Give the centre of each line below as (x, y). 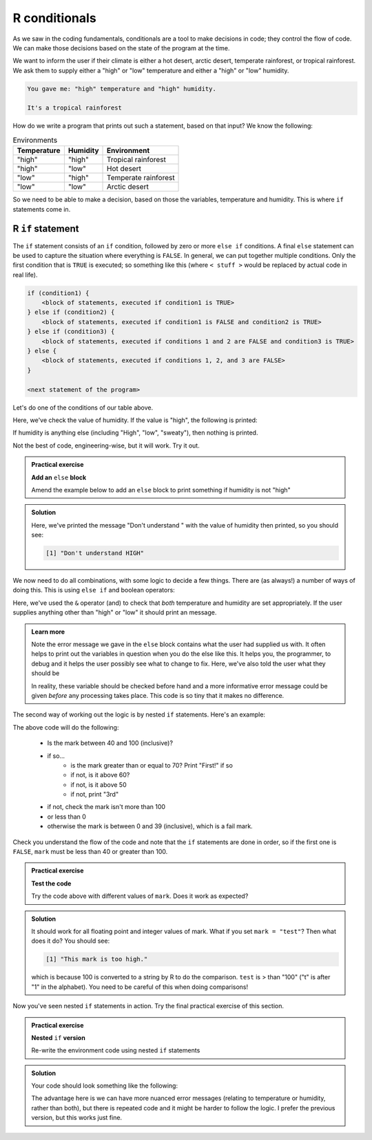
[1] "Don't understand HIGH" (95, 553)
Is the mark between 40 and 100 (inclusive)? (110, 743)
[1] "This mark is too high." (97, 959)
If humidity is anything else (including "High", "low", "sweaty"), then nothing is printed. (135, 433)
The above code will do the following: (66, 727)
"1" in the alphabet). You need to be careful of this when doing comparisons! (140, 987)
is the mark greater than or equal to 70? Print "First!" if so (152, 765)
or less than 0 (66, 817)
